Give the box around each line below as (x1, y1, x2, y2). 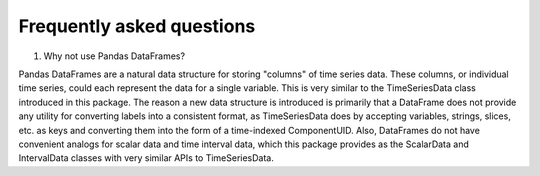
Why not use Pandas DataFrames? (43, 50, 185, 62)
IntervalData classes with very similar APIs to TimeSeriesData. (18, 152, 275, 164)
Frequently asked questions (18, 15, 256, 37)
